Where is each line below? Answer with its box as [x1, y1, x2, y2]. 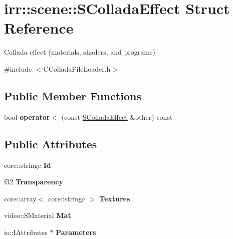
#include [4, 63, 32, 74]
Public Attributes [4, 136, 97, 151]
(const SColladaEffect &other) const [61, 111, 173, 122]
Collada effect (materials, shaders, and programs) [4, 47, 155, 57]
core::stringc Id [4, 159, 51, 170]
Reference [4, 18, 74, 38]
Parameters [56, 226, 96, 237]
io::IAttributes [4, 226, 48, 237]
